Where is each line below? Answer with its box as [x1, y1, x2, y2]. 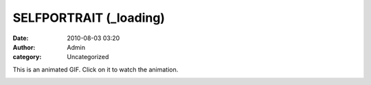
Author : [12, 43, 36, 51]
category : [12, 53, 42, 61]
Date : [12, 34, 29, 42]
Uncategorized [67, 53, 109, 61]
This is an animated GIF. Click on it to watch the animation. [12, 65, 179, 73]
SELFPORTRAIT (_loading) [12, 10, 165, 25]
